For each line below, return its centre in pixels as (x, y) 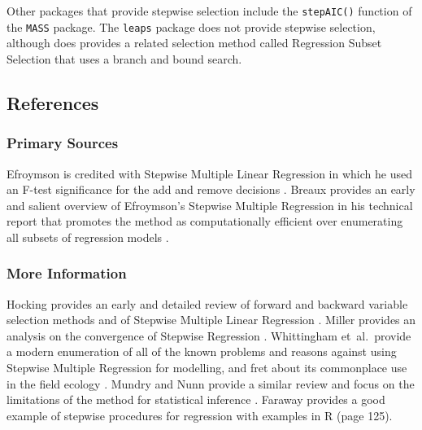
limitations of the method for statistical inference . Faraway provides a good (196, 399)
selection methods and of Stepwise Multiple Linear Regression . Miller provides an (211, 320)
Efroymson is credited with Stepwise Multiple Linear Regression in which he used (209, 173)
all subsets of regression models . (88, 237)
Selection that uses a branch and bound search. (124, 58)
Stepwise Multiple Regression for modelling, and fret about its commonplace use (207, 368)
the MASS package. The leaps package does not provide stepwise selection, (191, 26)
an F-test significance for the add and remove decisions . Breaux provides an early (211, 189)
